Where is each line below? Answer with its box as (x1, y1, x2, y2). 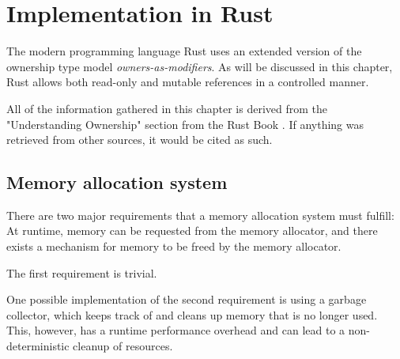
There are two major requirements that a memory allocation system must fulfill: (6, 206, 394, 223)
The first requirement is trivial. (6, 264, 157, 281)
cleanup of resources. (73, 338, 173, 354)
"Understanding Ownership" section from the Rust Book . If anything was (6, 115, 364, 132)
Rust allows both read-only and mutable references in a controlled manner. (6, 74, 369, 90)
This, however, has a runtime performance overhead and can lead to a (6, 322, 345, 338)
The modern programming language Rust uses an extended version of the (6, 43, 362, 59)
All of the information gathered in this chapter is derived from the (6, 100, 327, 116)
